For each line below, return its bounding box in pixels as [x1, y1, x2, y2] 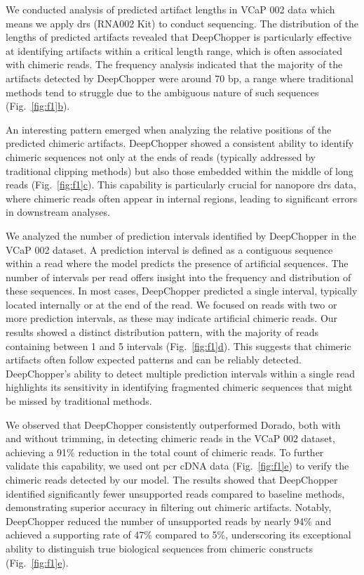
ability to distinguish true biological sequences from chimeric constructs [6, 541, 314, 555]
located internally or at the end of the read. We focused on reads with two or [6, 297, 337, 311]
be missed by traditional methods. [6, 394, 152, 408]
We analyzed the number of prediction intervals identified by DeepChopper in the [6, 228, 356, 243]
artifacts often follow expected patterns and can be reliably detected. [6, 352, 302, 367]
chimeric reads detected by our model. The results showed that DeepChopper [6, 472, 338, 486]
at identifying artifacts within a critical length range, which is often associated [6, 43, 342, 58]
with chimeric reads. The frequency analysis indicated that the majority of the [6, 57, 343, 72]
